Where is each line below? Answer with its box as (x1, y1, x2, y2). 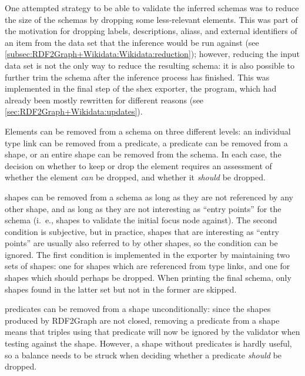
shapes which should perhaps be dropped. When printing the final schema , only (5, 271, 291, 284)
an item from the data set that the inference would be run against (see (5, 36, 259, 48)
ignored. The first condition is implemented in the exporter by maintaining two (5, 248, 290, 260)
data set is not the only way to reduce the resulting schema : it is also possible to (5, 59, 294, 71)
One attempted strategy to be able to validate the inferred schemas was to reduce (5, 2, 299, 14)
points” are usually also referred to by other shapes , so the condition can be (5, 237, 278, 249)
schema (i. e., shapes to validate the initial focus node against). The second (5, 214, 277, 226)
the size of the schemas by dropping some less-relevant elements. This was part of (5, 13, 298, 25)
